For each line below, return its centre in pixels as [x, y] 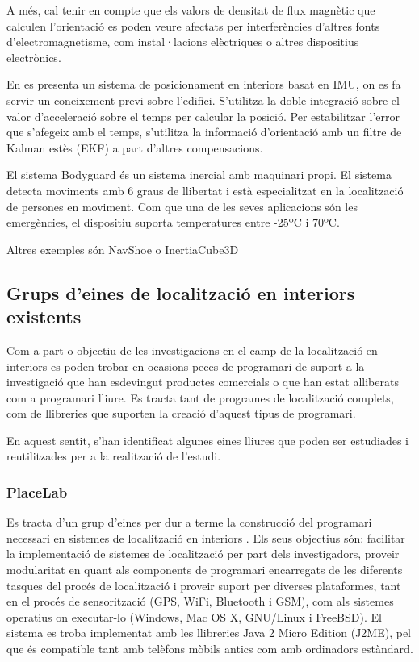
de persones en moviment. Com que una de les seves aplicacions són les [182, 206]
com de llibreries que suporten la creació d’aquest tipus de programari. [181, 413]
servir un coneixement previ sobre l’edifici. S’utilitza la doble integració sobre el [203, 100]
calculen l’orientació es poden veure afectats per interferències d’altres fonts [193, 25]
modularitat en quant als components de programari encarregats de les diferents [205, 570]
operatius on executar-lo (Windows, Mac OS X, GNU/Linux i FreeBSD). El [194, 616]
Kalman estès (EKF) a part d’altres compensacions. [135, 147]
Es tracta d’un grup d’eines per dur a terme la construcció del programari [189, 522]
